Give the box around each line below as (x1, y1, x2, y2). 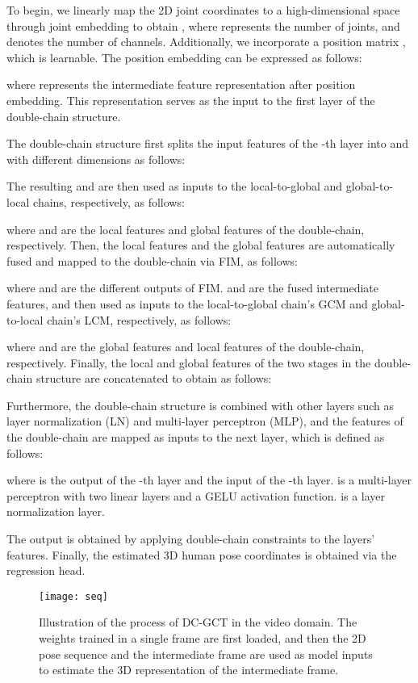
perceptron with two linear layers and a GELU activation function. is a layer (6, 487, 386, 504)
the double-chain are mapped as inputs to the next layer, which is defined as (6, 429, 385, 446)
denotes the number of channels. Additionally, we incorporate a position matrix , (6, 33, 406, 50)
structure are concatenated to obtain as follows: (36, 370, 272, 387)
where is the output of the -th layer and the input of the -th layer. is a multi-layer (6, 471, 412, 488)
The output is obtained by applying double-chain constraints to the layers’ (6, 530, 375, 547)
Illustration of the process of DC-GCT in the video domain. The (39, 614, 357, 631)
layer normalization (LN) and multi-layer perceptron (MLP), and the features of (6, 413, 403, 429)
